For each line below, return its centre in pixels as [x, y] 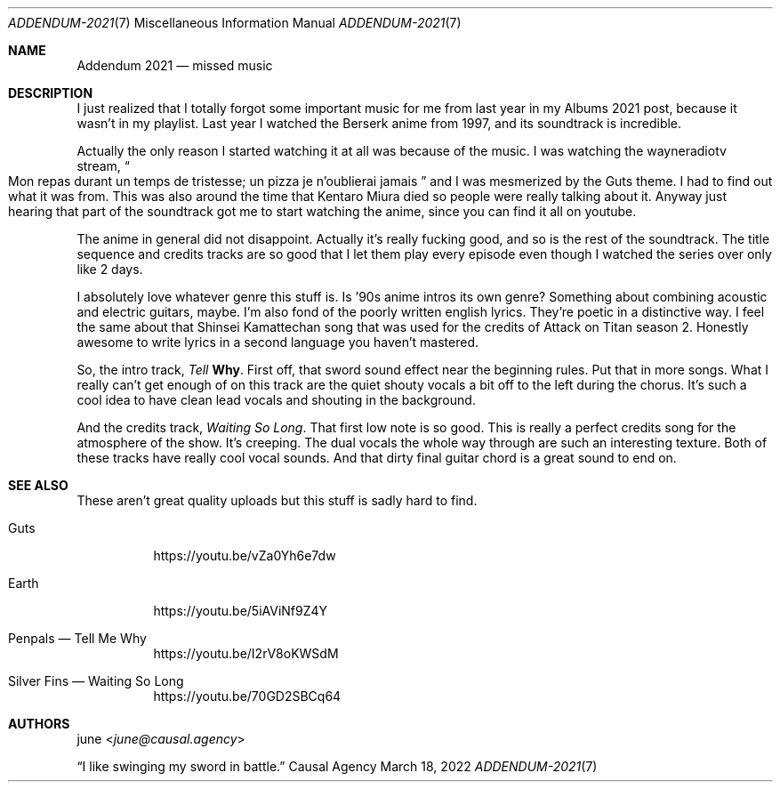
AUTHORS [39, 724]
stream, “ [103, 166]
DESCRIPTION [51, 93]
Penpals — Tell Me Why [77, 638]
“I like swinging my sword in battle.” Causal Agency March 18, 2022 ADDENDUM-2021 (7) [337, 766]
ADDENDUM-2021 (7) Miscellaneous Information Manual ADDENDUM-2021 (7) [235, 23]
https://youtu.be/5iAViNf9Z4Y [241, 611]
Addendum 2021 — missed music [175, 65]
